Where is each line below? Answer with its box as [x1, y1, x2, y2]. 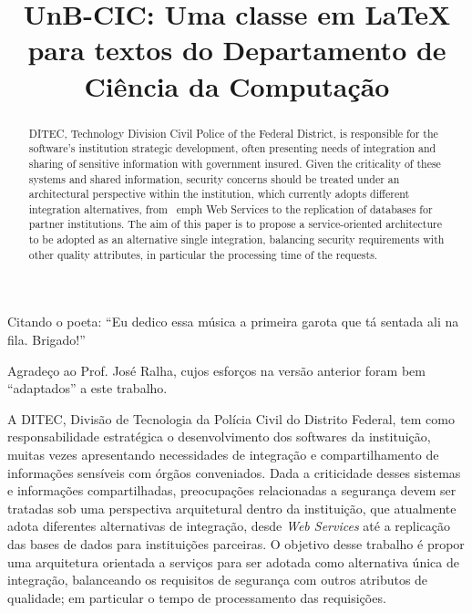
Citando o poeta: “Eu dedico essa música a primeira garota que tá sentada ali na [7, 312, 459, 331]
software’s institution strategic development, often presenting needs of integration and [28, 140, 436, 156]
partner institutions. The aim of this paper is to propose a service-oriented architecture [28, 216, 442, 232]
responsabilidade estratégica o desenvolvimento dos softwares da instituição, [7, 427, 431, 446]
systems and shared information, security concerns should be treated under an [28, 171, 400, 186]
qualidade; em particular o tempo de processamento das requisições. [7, 587, 386, 607]
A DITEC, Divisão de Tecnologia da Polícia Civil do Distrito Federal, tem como [7, 409, 455, 428]
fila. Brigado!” [7, 330, 86, 349]
